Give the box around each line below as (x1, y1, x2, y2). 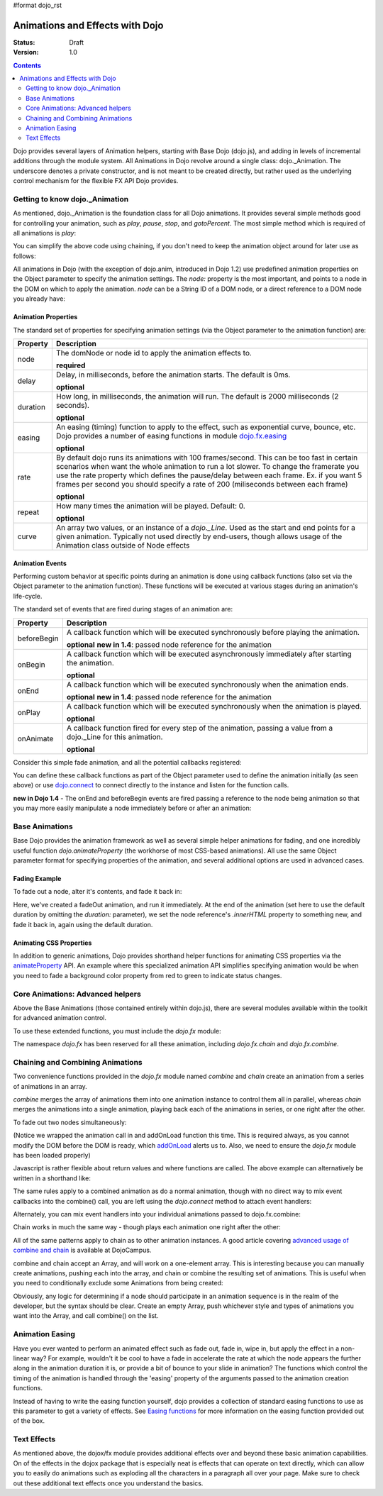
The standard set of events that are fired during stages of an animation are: (13, 605, 233, 614)
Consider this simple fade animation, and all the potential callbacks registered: (13, 758, 242, 766)
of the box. (13, 1417, 45, 1425)
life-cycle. (13, 592, 43, 600)
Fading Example (13, 875, 62, 883)
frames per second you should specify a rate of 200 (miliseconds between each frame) (55, 480, 348, 489)
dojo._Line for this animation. (66, 731, 163, 741)
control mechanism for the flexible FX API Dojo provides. (13, 176, 179, 184)
